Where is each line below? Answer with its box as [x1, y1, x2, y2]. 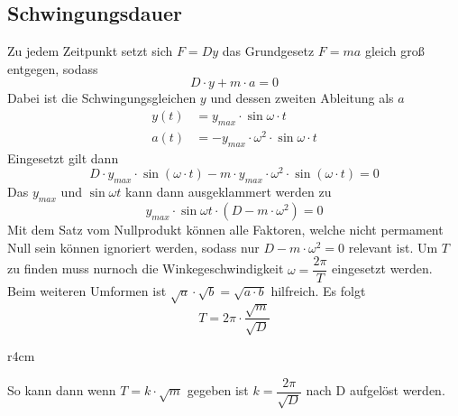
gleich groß [364, 42, 425, 60]
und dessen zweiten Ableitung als [210, 88, 394, 107]
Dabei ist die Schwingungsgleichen [7, 88, 197, 107]
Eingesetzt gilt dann [7, 148, 119, 167]
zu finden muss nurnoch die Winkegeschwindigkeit [7, 259, 284, 278]
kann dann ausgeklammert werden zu [125, 182, 332, 201]
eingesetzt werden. [332, 259, 433, 278]
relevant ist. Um [348, 237, 438, 256]
